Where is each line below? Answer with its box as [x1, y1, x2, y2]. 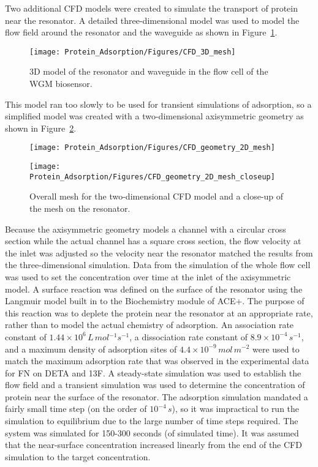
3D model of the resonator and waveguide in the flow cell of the [29, 65, 268, 78]
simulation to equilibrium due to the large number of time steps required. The [5, 414, 298, 427]
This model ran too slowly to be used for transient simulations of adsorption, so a [5, 97, 312, 110]
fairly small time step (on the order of [5, 402, 147, 415]
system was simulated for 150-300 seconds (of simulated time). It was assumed [5, 426, 299, 439]
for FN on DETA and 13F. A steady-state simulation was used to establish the [5, 366, 301, 379]
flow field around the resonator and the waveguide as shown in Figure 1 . [5, 26, 278, 39]
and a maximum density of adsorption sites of [5, 342, 177, 355]
